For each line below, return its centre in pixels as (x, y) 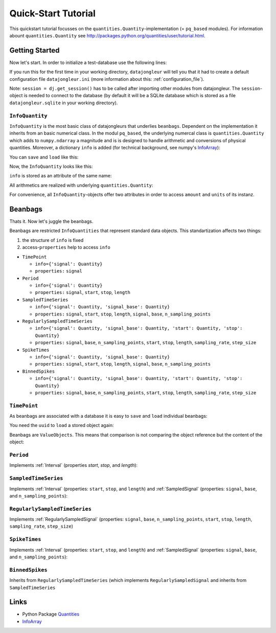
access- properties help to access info (66, 247)
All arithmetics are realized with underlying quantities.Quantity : (81, 185)
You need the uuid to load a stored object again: (62, 425)
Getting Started (34, 50)
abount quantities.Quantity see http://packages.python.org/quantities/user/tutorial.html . (107, 35)
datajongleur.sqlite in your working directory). (64, 103)
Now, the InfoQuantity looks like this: (51, 166)
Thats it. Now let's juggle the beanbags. (51, 221)
